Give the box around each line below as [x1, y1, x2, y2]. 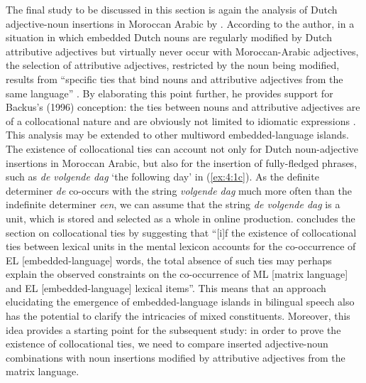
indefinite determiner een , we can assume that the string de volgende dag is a [6, 197, 340, 212]
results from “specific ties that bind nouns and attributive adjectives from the [6, 71, 343, 86]
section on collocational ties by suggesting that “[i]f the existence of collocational [6, 225, 357, 239]
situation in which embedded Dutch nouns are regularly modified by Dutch [6, 30, 332, 45]
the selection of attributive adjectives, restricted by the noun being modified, [6, 58, 340, 72]
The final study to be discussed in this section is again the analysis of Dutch [6, 2, 338, 16]
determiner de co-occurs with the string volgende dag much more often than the [6, 183, 352, 198]
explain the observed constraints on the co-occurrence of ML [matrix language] [6, 266, 348, 281]
